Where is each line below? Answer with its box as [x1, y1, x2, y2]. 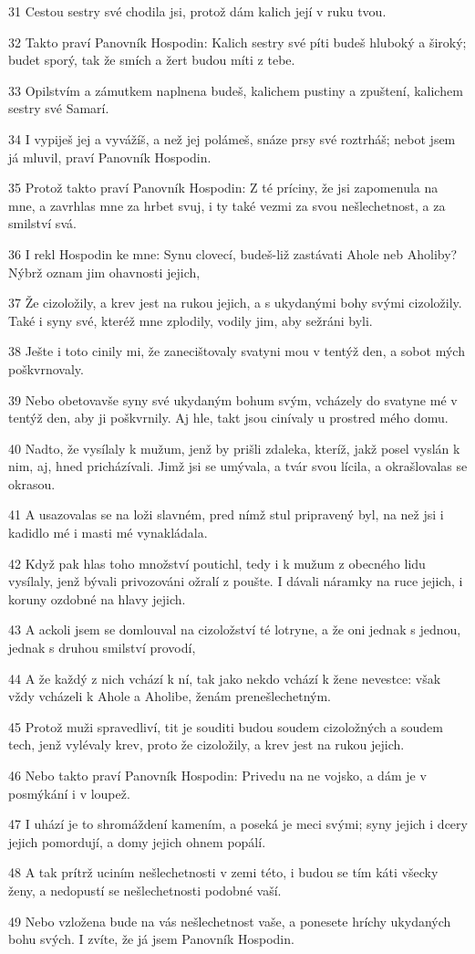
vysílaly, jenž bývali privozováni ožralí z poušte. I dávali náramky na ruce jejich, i [8, 571, 463, 591]
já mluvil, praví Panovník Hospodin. [8, 147, 212, 166]
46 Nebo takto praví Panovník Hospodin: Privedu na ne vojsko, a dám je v [8, 766, 427, 784]
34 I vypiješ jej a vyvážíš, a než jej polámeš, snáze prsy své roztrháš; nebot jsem [8, 129, 456, 148]
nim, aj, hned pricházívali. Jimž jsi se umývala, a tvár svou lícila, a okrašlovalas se [8, 456, 468, 476]
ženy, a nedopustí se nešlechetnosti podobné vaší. [8, 880, 282, 899]
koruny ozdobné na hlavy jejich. [8, 589, 186, 608]
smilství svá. [8, 214, 77, 233]
